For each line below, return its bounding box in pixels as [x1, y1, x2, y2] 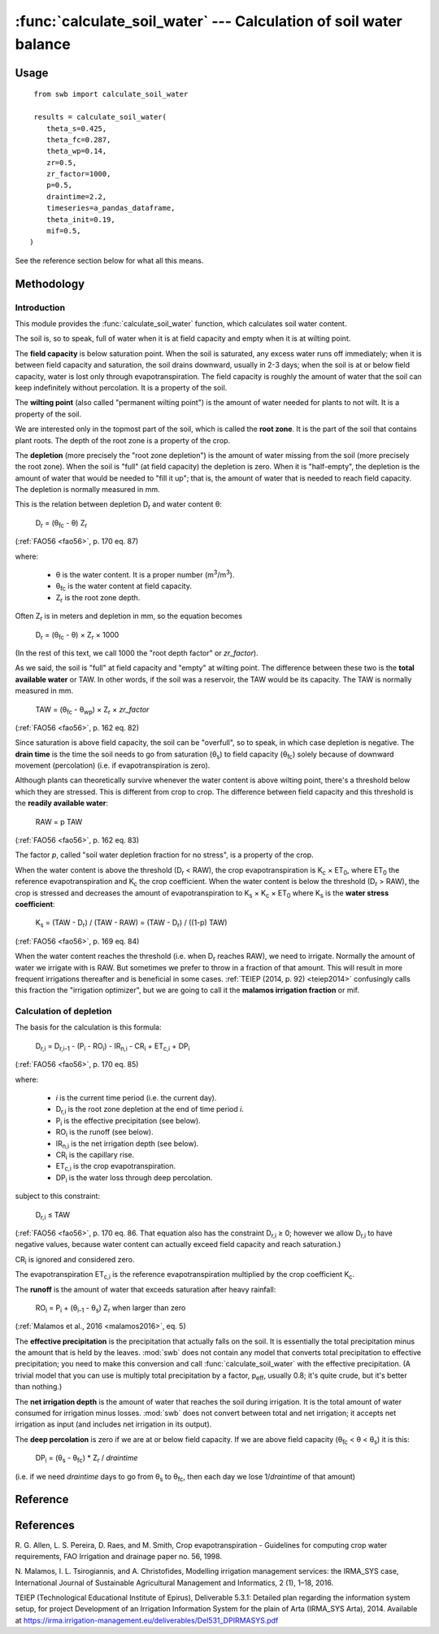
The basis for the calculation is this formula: [15, 1022, 162, 1032]
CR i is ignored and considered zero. [15, 1254, 135, 1266]
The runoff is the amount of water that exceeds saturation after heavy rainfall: [15, 1284, 276, 1294]
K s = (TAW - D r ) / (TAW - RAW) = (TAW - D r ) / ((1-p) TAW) [35, 917, 228, 930]
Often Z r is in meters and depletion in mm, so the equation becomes [15, 611, 243, 622]
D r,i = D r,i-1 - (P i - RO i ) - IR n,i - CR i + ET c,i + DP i [35, 1041, 190, 1052]
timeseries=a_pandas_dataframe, [46, 203, 176, 213]
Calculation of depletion [15, 1005, 112, 1017]
